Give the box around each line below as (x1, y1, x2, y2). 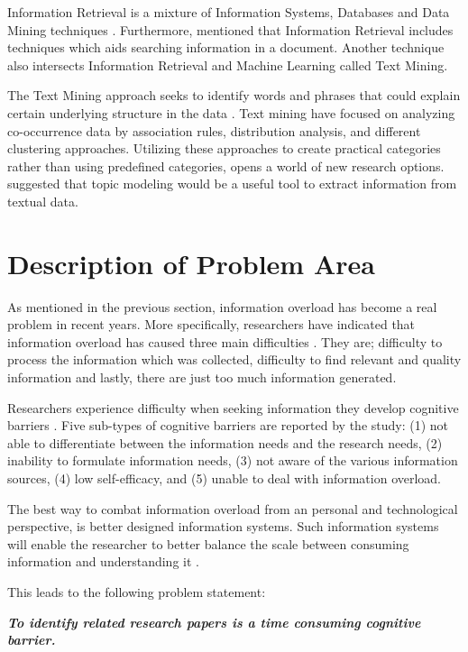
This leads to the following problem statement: (7, 582, 266, 601)
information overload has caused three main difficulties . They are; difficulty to (7, 332, 443, 351)
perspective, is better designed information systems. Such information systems (7, 517, 439, 536)
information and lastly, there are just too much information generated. (7, 368, 397, 387)
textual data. (7, 191, 78, 210)
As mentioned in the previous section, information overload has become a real (7, 297, 437, 316)
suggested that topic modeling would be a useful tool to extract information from (7, 174, 457, 193)
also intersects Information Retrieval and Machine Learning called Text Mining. (7, 55, 448, 74)
